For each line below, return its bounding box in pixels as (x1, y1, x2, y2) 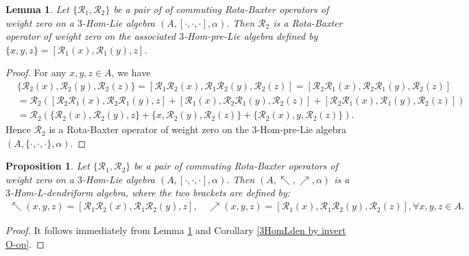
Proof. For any (5, 65, 67, 80)
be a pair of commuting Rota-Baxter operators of (134, 159, 338, 173)
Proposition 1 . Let (5, 159, 90, 173)
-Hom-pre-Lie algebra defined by (184, 29, 318, 43)
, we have (111, 65, 151, 80)
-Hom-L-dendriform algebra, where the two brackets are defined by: (10, 185, 291, 200)
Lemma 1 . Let (5, 2, 69, 16)
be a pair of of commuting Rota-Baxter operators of (113, 2, 329, 16)
